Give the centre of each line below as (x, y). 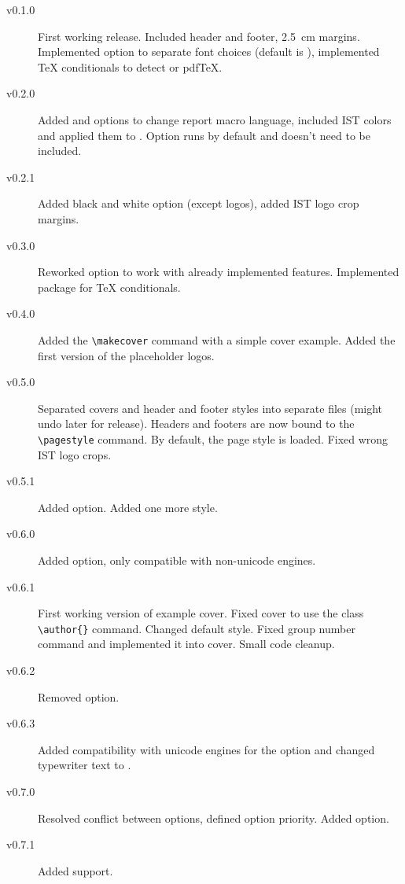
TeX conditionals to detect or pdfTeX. (130, 66)
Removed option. (79, 696)
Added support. (75, 870)
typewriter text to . (85, 765)
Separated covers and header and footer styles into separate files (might (210, 408)
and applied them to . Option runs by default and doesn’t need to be (204, 135)
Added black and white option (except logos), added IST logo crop (199, 203)
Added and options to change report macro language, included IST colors (215, 119)
